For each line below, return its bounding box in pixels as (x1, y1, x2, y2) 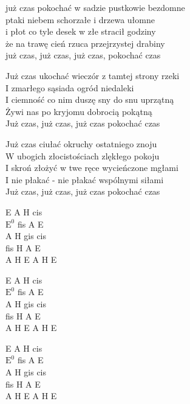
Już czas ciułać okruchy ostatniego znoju (5, 137, 157, 150)
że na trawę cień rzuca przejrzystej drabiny (5, 37, 165, 49)
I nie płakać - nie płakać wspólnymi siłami (5, 173, 164, 186)
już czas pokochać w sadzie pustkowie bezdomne (5, 1, 185, 13)
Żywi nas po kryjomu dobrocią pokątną (5, 105, 152, 117)
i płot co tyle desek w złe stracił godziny (5, 25, 156, 38)
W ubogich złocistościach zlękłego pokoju (5, 149, 160, 162)
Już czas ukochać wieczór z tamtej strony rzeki (5, 69, 180, 82)
